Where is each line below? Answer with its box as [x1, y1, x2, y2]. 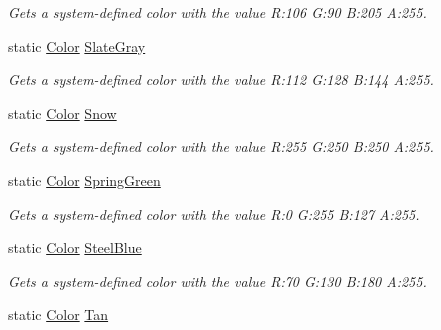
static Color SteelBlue [8, 237, 142, 258]
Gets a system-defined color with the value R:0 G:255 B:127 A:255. [8, 203, 420, 224]
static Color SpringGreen [8, 169, 161, 190]
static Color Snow [8, 102, 117, 123]
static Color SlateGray [8, 35, 146, 56]
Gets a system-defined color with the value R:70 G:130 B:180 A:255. [8, 270, 427, 291]
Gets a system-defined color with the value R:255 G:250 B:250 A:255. [8, 136, 434, 157]
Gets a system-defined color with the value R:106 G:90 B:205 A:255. [8, 2, 427, 22]
